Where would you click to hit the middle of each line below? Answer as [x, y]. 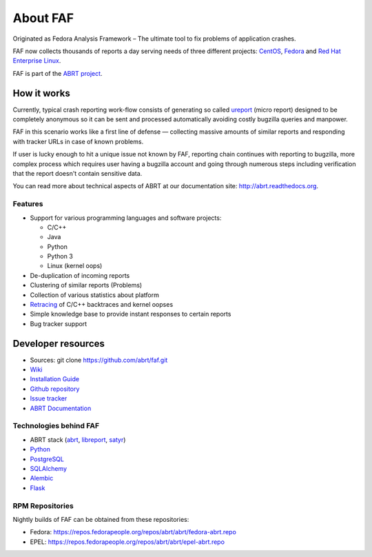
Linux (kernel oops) [75, 266]
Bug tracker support [59, 323]
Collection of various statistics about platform [95, 295]
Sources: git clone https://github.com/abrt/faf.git [99, 360]
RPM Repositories [43, 505]
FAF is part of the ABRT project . [58, 73]
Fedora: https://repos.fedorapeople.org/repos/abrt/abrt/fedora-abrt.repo [133, 532]
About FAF [43, 18]
